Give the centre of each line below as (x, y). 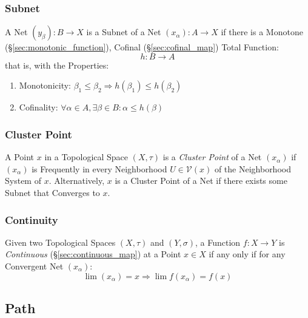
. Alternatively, (77, 181)
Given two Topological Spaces (60, 242)
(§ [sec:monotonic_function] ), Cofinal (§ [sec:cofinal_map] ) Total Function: (142, 47)
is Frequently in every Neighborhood (99, 168)
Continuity (32, 219)
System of (23, 181)
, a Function (218, 242)
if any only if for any (247, 254)
